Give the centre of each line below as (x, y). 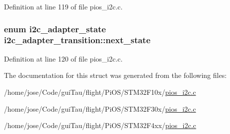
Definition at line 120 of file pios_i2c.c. (63, 58)
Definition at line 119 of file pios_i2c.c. (63, 6)
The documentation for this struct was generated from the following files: (115, 75)
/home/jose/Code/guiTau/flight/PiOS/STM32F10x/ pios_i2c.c (100, 92)
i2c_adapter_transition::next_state (77, 40)
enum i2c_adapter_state (55, 29)
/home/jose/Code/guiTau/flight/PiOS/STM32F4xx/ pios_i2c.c (100, 125)
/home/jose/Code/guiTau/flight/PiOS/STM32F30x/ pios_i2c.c (100, 108)
